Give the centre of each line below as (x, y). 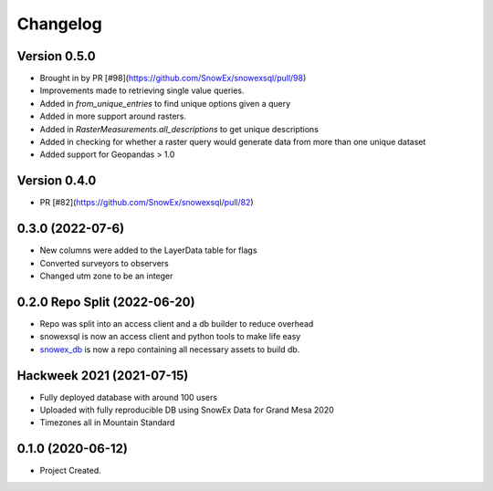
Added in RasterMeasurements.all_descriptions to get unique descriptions (179, 129)
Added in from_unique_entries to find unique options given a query (165, 103)
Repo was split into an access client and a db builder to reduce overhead (177, 323)
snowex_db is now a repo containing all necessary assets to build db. (170, 349)
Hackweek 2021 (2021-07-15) (103, 376)
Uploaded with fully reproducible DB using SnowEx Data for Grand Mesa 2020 (187, 410)
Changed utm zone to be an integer (106, 276)
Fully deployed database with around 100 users (129, 397)
